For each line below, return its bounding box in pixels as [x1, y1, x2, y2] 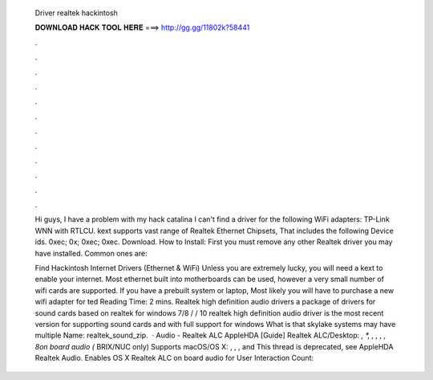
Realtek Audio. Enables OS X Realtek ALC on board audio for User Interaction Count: [34, 353, 314, 363]
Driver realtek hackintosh [34, 8, 118, 18]
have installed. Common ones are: [34, 248, 148, 258]
